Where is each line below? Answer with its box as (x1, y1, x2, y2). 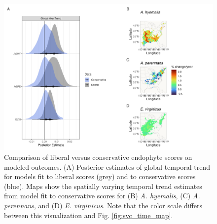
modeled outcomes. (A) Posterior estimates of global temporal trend (4, 161, 210, 172)
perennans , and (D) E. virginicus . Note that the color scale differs (4, 200, 203, 211)
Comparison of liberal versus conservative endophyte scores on (4, 152, 192, 162)
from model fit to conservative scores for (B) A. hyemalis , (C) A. (4, 190, 200, 201)
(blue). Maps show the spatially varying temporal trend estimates (4, 181, 202, 191)
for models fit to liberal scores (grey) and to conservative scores (4, 171, 196, 182)
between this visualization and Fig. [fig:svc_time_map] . (4, 210, 173, 220)
